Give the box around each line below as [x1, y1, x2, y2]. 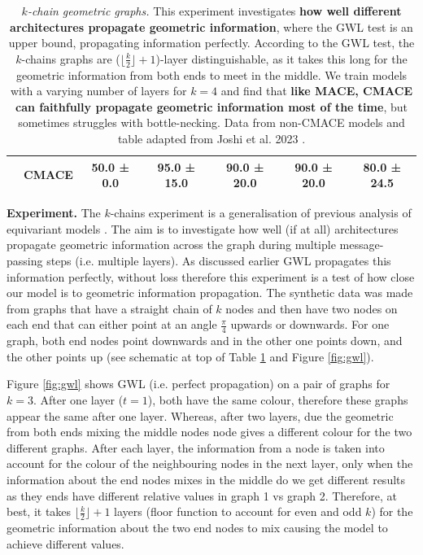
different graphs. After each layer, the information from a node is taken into [7, 439, 385, 456]
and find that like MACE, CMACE [220, 82, 412, 99]
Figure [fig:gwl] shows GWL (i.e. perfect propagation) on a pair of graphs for [7, 375, 390, 392]
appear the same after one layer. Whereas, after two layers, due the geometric [7, 407, 394, 424]
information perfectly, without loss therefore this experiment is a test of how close [7, 268, 415, 285]
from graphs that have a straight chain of [7, 299, 212, 317]
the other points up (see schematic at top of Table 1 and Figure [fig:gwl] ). [7, 347, 374, 365]
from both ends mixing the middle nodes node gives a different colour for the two [7, 423, 412, 440]
